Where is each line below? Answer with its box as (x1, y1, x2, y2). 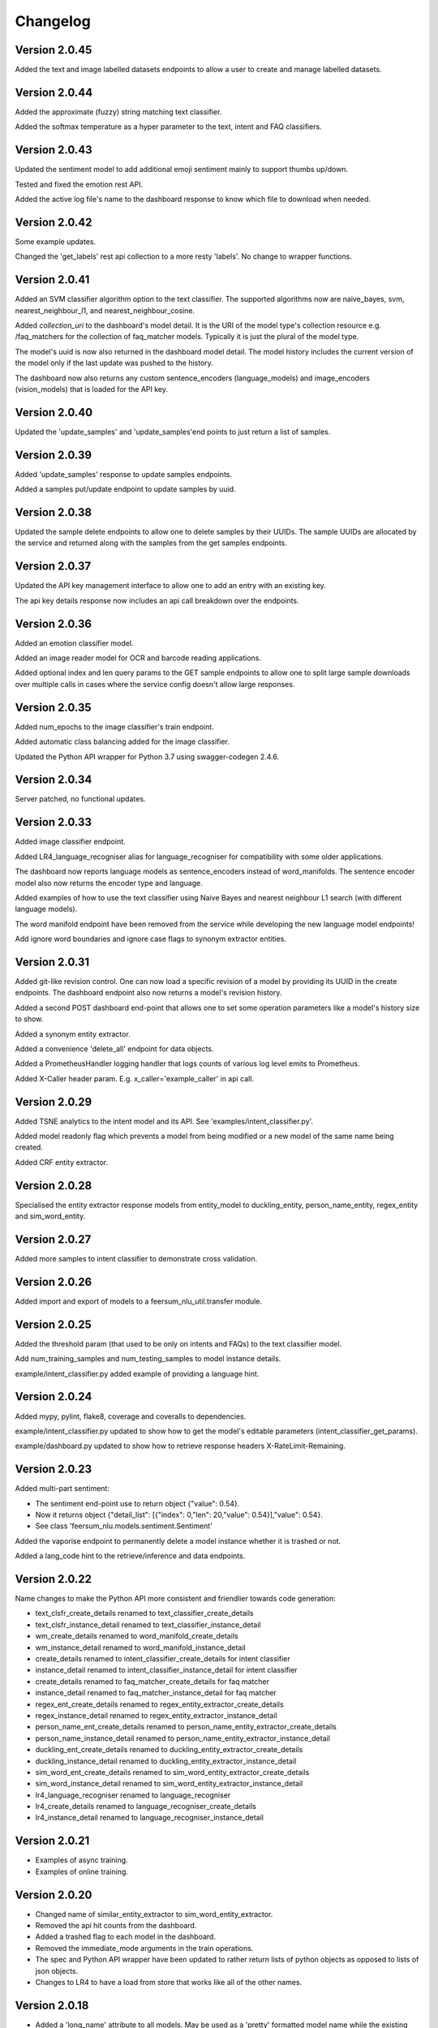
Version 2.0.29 (15, 1095, 92, 1109)
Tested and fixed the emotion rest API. (15, 179, 144, 189)
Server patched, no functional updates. (15, 794, 146, 804)
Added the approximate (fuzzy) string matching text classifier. (15, 106, 222, 117)
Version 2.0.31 (15, 955, 90, 969)
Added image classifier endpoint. (15, 836, 126, 847)
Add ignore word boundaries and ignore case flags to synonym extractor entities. (15, 934, 287, 944)
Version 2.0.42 (15, 215, 92, 229)
